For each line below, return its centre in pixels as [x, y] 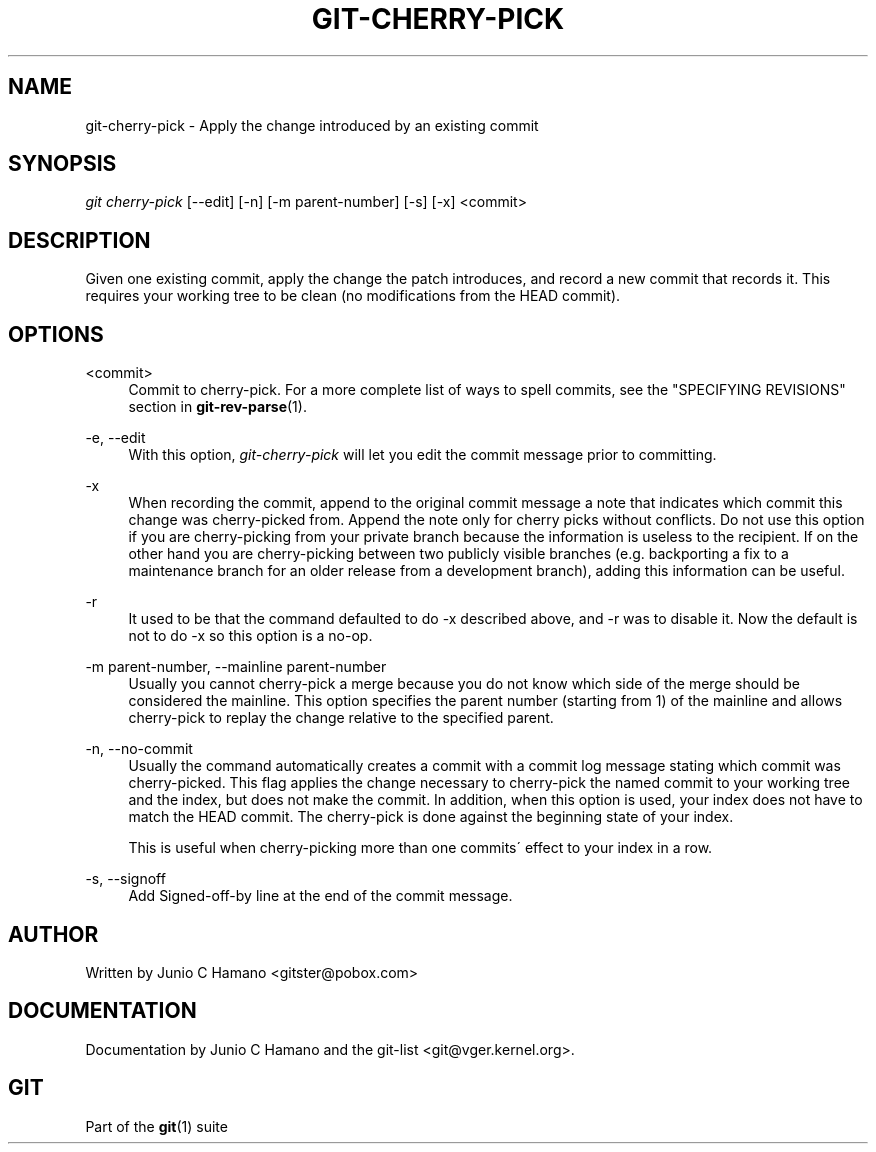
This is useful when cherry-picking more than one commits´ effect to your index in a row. [420, 848]
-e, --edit [115, 438]
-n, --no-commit [139, 749]
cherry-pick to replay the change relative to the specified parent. [341, 718]
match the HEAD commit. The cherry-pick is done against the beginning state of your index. [431, 817]
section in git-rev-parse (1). [217, 407]
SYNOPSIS [62, 164]
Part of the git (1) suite [156, 1126]
